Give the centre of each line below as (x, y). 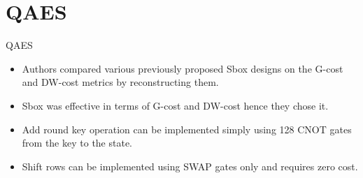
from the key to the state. (77, 143)
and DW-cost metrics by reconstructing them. (120, 82)
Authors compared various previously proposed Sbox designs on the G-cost (183, 68)
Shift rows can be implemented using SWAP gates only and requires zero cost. (190, 166)
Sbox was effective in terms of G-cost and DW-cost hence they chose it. (175, 105)
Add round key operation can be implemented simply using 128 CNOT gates (187, 129)
